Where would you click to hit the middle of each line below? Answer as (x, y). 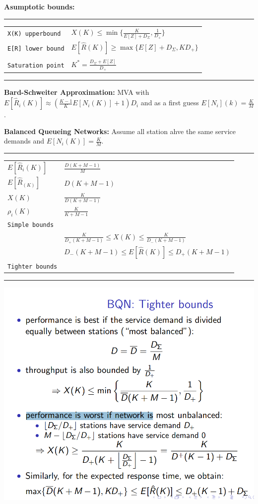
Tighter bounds (32, 267)
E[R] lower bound (36, 48)
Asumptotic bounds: (39, 6)
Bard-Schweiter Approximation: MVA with (77, 92)
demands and (24, 141)
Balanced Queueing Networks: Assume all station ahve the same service (120, 131)
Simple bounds (31, 225)
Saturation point (36, 66)
